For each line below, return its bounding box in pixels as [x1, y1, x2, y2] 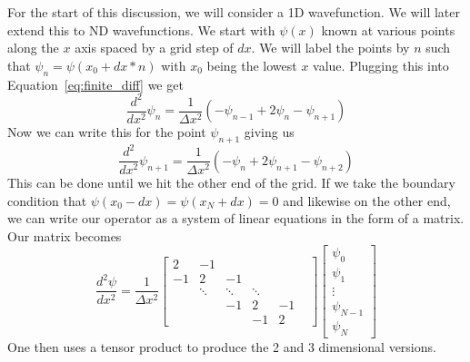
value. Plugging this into [313, 55, 449, 74]
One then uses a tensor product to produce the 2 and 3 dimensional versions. [7, 337, 436, 356]
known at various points [321, 20, 455, 39]
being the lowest [206, 55, 297, 74]
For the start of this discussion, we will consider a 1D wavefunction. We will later [7, 3, 460, 21]
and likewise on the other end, [283, 191, 451, 210]
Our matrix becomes [7, 226, 122, 245]
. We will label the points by [251, 38, 410, 57]
